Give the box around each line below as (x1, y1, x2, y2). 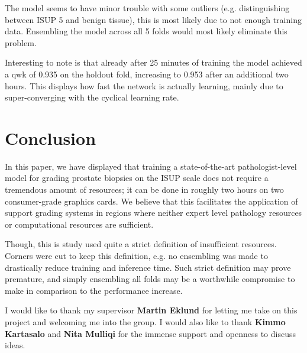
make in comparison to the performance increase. (5, 284, 183, 296)
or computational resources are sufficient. (5, 218, 154, 230)
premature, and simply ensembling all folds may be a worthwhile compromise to (5, 273, 295, 285)
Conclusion (5, 125, 96, 150)
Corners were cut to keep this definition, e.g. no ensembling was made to (5, 250, 268, 262)
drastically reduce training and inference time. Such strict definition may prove (5, 261, 291, 273)
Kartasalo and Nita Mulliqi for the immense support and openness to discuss (5, 327, 296, 339)
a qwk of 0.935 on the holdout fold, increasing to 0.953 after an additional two (5, 67, 289, 80)
